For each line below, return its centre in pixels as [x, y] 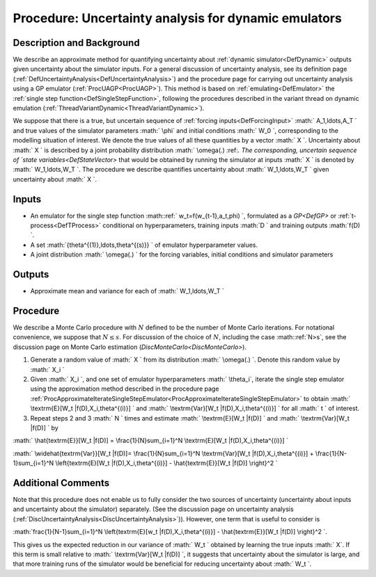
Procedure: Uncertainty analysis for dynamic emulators [178, 18]
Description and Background [76, 43]
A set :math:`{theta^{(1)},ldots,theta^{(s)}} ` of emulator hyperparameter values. [144, 245]
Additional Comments [61, 483]
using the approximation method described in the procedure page [125, 389]
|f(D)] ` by [44, 428]
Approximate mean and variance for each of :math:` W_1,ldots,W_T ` [127, 291]
